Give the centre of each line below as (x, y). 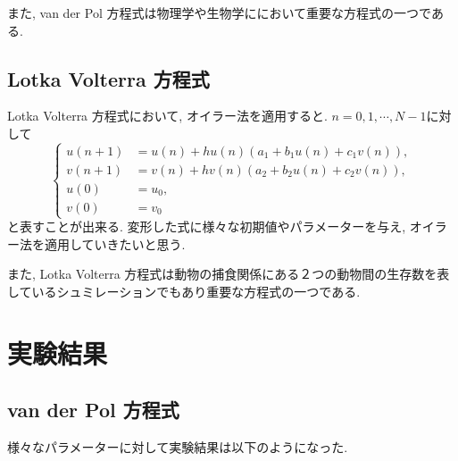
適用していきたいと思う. (115, 243)
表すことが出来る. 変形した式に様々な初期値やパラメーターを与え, (212, 226)
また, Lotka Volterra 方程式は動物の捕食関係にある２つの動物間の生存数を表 (229, 274)
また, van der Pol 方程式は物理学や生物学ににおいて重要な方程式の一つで (219, 13)
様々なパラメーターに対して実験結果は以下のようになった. (178, 447)
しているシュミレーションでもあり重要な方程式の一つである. (184, 291)
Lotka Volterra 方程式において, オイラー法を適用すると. (167, 116)
